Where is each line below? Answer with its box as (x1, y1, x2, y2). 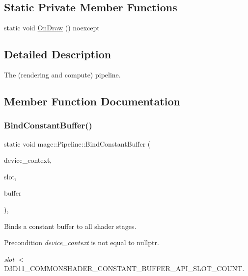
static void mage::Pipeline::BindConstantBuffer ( (4, 138, 151, 149)
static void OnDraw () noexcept (4, 23, 100, 33)
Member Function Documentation (4, 93, 181, 108)
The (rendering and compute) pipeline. (4, 70, 121, 79)
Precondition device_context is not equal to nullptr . (4, 237, 159, 248)
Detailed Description (4, 47, 111, 62)
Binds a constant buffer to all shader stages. (4, 221, 137, 231)
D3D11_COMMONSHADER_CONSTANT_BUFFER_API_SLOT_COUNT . (4, 263, 245, 274)
